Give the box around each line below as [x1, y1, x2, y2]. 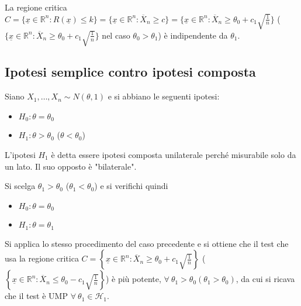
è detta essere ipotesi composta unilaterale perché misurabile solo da [51, 148, 296, 160]
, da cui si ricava [236, 273, 295, 285]
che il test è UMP [5, 290, 68, 302]
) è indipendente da [158, 29, 228, 41]
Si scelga [5, 180, 36, 192]
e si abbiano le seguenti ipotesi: [108, 90, 220, 102]
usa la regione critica [5, 252, 79, 264]
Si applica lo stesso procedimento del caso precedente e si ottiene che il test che [5, 237, 289, 249]
